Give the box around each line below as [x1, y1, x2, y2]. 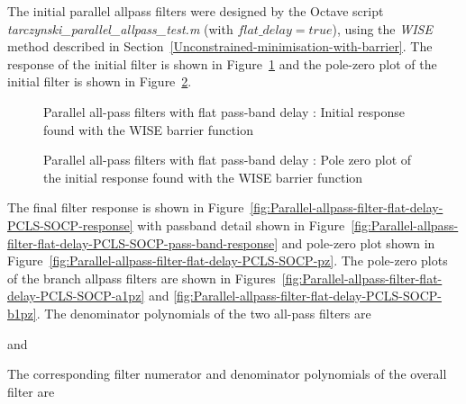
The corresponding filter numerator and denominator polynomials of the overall [7, 364, 447, 383]
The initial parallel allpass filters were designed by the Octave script [7, 2, 384, 20]
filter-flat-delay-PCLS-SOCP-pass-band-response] [7, 233, 279, 252]
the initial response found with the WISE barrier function [43, 167, 363, 186]
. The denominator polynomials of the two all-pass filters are [36, 303, 371, 322]
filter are [7, 382, 55, 400]
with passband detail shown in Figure [137, 215, 345, 234]
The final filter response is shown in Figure [7, 198, 244, 217]
